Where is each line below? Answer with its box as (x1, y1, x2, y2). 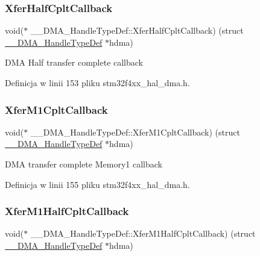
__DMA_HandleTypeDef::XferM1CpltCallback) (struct (30, 125, 240, 138)
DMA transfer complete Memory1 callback (5, 158, 162, 170)
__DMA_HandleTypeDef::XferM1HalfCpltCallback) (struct (30, 227, 256, 240)
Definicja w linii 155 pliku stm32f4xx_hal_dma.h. (5, 178, 190, 190)
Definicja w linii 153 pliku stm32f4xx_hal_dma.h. (5, 76, 190, 89)
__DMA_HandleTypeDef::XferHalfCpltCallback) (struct (30, 24, 244, 37)
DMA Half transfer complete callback (5, 56, 144, 69)
